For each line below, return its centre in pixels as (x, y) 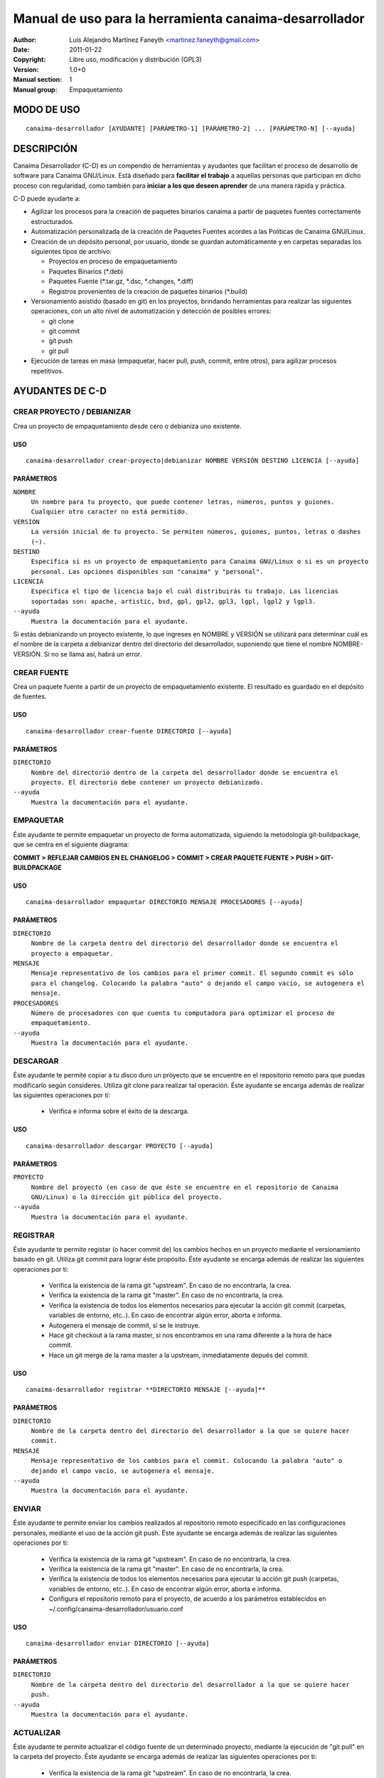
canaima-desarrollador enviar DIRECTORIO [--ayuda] (118, 1643)
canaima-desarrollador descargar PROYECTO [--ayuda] (119, 1146)
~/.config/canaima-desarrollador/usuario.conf (116, 1609)
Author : (25, 40)
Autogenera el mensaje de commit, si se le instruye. (124, 1325)
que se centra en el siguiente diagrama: (71, 845)
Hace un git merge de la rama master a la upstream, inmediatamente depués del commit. (179, 1355)
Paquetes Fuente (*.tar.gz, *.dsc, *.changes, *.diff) (121, 282)
